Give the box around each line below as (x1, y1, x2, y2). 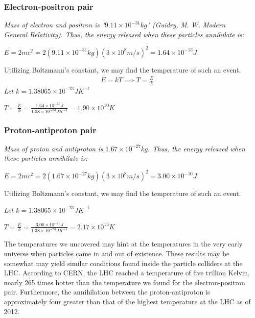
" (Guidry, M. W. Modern (147, 20, 226, 30)
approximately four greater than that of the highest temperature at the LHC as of (4, 296, 251, 307)
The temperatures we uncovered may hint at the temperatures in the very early (4, 239, 243, 249)
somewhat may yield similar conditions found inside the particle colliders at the (4, 258, 243, 268)
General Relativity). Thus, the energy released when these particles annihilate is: (4, 29, 244, 39)
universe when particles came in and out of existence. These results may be (4, 248, 230, 259)
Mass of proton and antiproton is (4, 143, 103, 153)
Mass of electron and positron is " (4, 20, 105, 30)
